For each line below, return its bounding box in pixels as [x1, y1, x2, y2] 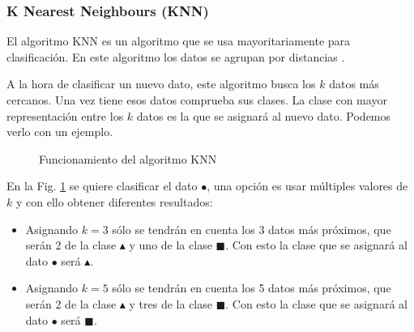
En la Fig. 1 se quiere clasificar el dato [6, 177, 198, 194]
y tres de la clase [129, 295, 212, 312]
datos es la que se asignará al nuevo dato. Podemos [136, 107, 391, 124]
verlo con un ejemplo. [6, 123, 113, 140]
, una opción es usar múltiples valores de [207, 177, 408, 194]
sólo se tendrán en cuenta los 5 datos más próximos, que [112, 279, 391, 296]
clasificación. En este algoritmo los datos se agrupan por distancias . [6, 48, 345, 65]
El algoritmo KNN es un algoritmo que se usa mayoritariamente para [6, 32, 351, 49]
